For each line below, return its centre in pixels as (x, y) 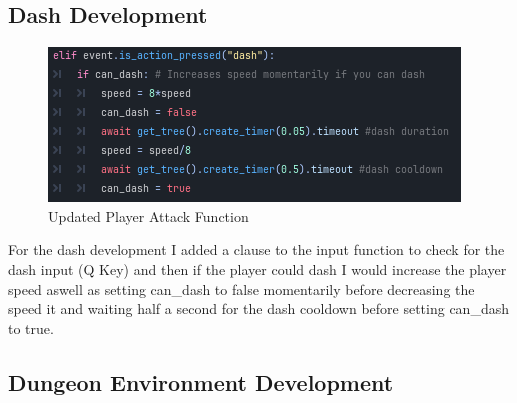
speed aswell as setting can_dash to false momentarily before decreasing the (241, 288)
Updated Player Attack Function (148, 215)
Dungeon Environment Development (201, 381)
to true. (31, 327)
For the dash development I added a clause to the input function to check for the (256, 249)
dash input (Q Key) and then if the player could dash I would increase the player (257, 268)
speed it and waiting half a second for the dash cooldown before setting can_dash (258, 308)
